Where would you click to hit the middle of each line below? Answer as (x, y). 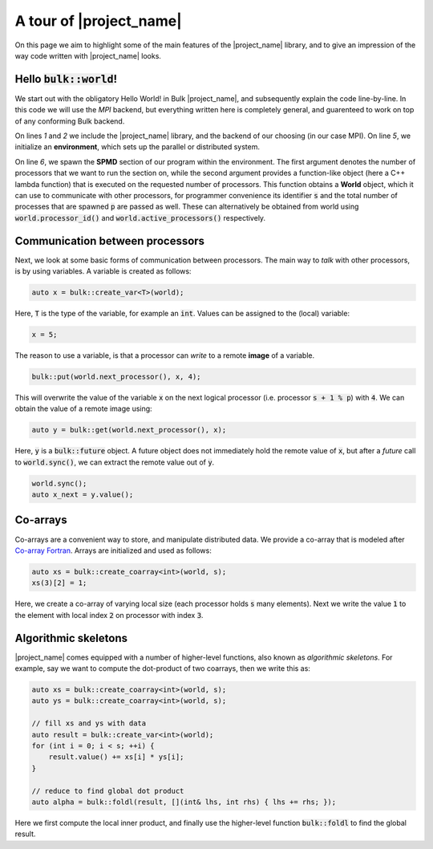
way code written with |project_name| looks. (88, 55)
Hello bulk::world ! (66, 79)
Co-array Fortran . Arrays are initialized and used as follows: (113, 550)
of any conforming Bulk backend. (70, 121)
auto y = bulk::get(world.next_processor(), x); (129, 430)
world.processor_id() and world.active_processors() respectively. (140, 217)
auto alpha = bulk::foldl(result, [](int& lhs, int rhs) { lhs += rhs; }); (184, 802)
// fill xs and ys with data (89, 723)
